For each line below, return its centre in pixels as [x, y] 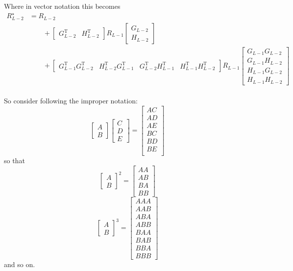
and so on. [20, 264]
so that [14, 160]
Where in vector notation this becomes [62, 6]
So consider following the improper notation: [71, 101]
